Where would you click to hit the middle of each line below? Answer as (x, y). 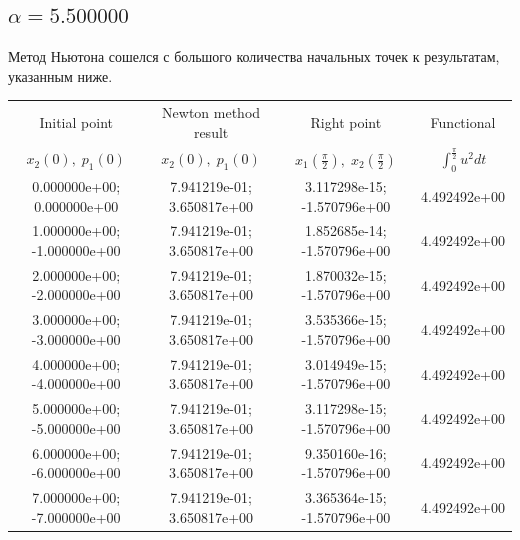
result (211, 131)
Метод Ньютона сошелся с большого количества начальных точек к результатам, (254, 56)
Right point (346, 121)
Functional (463, 121)
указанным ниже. (60, 75)
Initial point (76, 121)
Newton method (211, 112)
